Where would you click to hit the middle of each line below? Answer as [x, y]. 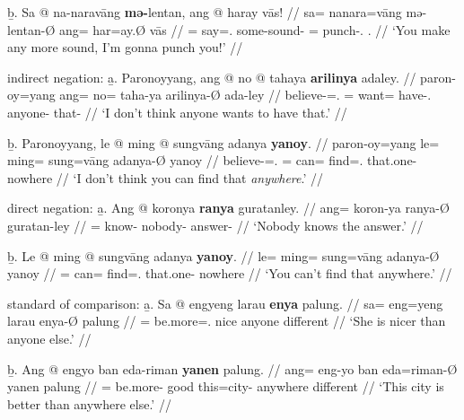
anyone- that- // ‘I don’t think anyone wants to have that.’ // [177, 112]
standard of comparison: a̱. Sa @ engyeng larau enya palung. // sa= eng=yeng [225, 303]
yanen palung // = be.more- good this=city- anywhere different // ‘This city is [226, 386]
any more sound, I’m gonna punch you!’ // [125, 47]
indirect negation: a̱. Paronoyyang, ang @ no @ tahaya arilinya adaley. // [212, 77]
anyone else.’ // [49, 338]
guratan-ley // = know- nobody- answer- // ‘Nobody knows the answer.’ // [215, 225]
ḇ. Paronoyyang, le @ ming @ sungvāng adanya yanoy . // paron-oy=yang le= [223, 142]
